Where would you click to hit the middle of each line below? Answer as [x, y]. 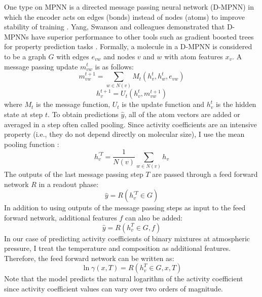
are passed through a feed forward [205, 174]
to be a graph [25, 56]
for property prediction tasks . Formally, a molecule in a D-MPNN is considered [128, 46]
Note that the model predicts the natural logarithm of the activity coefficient [124, 279]
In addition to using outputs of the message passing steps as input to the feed [125, 208]
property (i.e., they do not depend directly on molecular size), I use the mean [124, 134]
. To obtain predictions [83, 114]
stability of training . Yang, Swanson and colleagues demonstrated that [115, 27]
